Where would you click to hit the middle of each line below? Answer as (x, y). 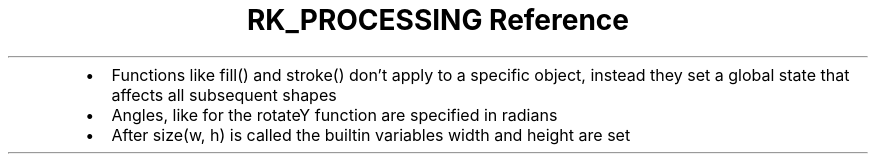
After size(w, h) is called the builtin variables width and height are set (371, 134)
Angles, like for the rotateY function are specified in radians (334, 114)
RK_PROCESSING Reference (438, 20)
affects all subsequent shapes (224, 94)
